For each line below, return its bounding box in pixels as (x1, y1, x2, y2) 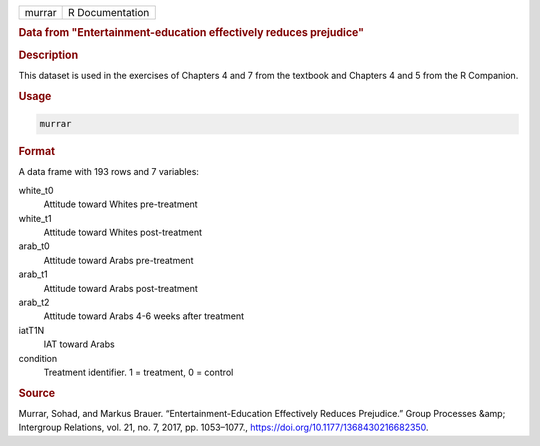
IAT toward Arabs (43, 338, 115, 350)
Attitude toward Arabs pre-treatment (43, 254, 194, 266)
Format (18, 145, 55, 159)
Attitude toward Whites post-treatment (43, 226, 203, 238)
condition (18, 352, 58, 364)
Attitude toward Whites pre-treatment (43, 198, 199, 210)
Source (18, 386, 56, 400)
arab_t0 (18, 240, 50, 252)
